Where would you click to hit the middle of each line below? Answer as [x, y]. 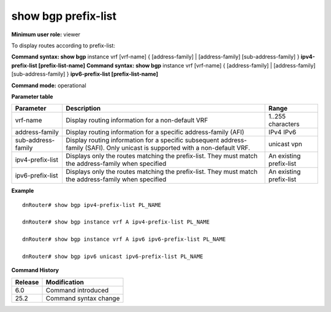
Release [27, 282]
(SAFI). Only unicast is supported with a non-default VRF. [168, 148]
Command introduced [77, 290]
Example [23, 191]
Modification [65, 282]
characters [284, 124]
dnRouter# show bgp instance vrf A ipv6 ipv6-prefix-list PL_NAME [124, 239]
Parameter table [32, 96]
